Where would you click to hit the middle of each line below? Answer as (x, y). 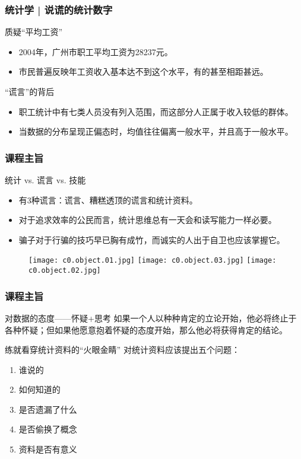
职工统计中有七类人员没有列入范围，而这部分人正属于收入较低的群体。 (156, 111)
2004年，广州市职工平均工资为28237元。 (96, 51)
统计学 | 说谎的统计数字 (59, 9)
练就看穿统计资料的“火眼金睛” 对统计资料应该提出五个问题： (122, 350)
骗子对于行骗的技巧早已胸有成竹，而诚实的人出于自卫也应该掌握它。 (152, 239)
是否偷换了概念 (48, 429)
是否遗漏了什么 (48, 409)
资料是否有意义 (48, 449)
